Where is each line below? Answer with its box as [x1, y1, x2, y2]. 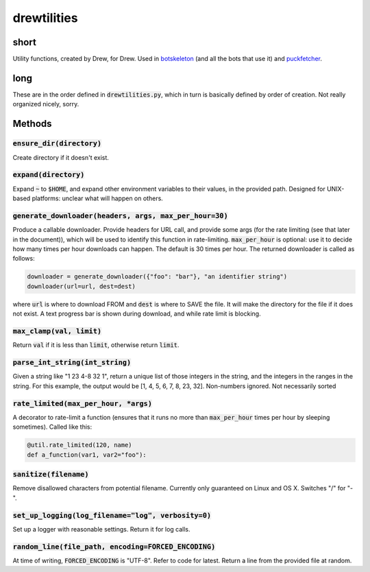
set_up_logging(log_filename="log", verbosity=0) [12, 511, 212, 520]
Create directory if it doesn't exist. [12, 153, 110, 161]
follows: [12, 254, 35, 263]
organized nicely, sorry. [12, 100, 79, 108]
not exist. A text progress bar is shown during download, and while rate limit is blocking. [12, 309, 261, 318]
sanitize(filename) [12, 470, 89, 479]
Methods [12, 118, 52, 130]
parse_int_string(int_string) [12, 358, 132, 367]
